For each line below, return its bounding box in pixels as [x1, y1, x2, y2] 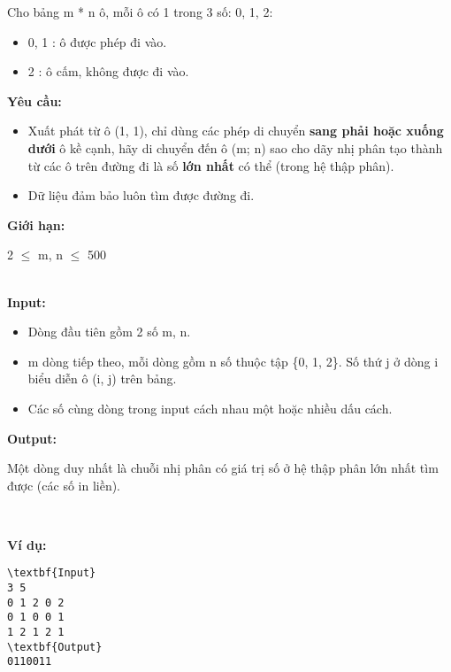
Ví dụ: [7, 535, 47, 553]
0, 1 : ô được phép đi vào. [27, 32, 167, 50]
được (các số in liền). [7, 475, 121, 494]
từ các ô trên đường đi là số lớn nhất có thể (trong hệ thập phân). [27, 156, 394, 174]
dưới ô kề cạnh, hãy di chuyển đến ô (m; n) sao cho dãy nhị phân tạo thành [27, 138, 443, 157]
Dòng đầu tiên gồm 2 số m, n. [27, 322, 191, 341]
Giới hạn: [7, 215, 65, 234]
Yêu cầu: [7, 91, 62, 110]
